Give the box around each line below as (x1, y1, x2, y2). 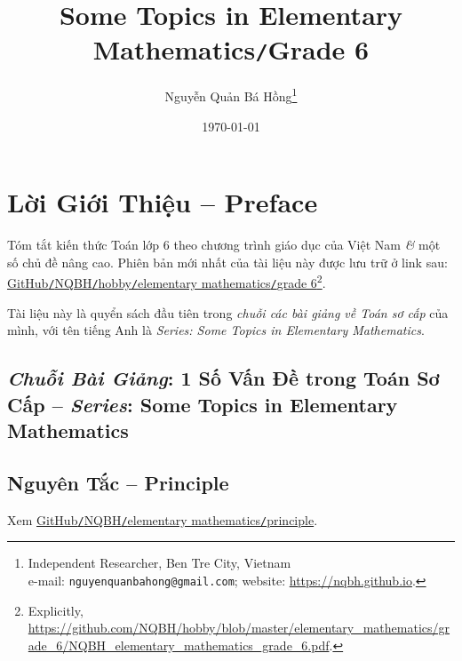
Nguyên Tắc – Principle (7, 468, 229, 496)
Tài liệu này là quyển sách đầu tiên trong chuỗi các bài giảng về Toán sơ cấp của (7, 303, 449, 322)
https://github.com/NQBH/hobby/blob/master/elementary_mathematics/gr (28, 618, 450, 637)
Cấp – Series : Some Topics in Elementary (7, 390, 398, 418)
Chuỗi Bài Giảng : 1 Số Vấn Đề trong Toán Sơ (7, 364, 440, 392)
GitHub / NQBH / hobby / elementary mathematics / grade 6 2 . (7, 271, 326, 292)
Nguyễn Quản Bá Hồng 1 (164, 84, 298, 106)
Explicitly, (28, 601, 84, 619)
